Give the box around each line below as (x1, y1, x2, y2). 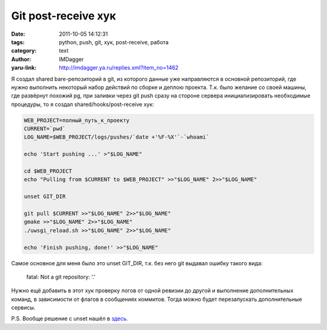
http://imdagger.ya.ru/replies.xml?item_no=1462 (59, 64, 179, 71)
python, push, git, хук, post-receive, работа (59, 38, 169, 45)
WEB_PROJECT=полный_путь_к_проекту (24, 117, 130, 124)
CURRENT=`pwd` (24, 125, 66, 133)
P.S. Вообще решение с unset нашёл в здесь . (11, 315, 128, 322)
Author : (11, 55, 31, 63)
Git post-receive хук (11, 9, 116, 22)
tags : (11, 38, 25, 45)
